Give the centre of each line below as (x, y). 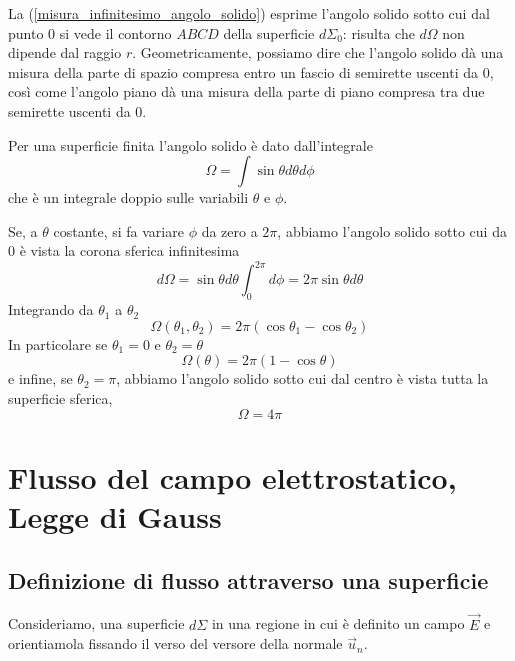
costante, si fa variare (118, 230)
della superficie (269, 32)
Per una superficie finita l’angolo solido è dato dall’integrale (190, 144)
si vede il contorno (115, 32)
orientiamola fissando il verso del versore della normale (175, 643)
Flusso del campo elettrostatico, (232, 476)
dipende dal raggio (65, 52)
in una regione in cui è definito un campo (338, 623)
